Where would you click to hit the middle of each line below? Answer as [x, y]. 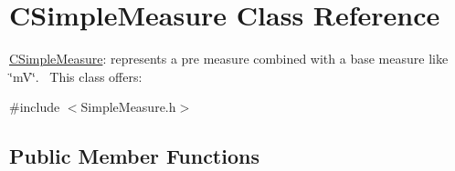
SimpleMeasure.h [128, 107]
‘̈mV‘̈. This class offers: [76, 76]
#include [35, 107]
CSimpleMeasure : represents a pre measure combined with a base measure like [229, 59]
